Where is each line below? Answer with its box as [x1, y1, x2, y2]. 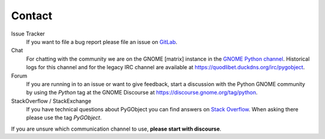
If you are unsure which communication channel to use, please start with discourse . [11, 125, 222, 132]
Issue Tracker [11, 30, 45, 37]
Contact [11, 9, 52, 22]
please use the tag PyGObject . [26, 114, 102, 122]
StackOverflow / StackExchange [11, 97, 91, 105]
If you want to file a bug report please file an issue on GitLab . [26, 38, 178, 45]
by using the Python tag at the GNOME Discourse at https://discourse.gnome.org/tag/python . [26, 89, 258, 96]
